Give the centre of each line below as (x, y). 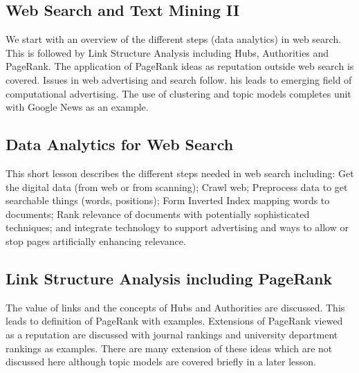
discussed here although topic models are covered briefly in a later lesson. (161, 362)
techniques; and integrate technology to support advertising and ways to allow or (177, 227)
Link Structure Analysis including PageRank (169, 278)
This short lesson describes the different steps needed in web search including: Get (180, 173)
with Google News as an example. (77, 107)
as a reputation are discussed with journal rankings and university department (172, 334)
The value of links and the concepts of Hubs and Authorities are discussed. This (175, 307)
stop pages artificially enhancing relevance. (96, 240)
